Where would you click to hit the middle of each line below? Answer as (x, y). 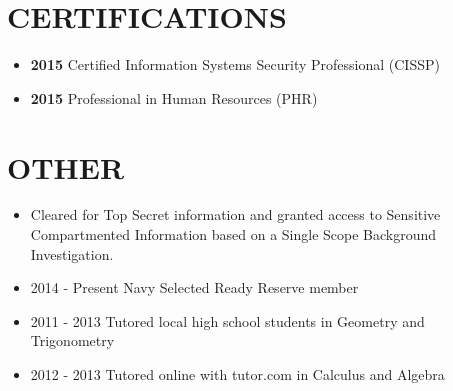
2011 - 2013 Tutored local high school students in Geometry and (227, 320)
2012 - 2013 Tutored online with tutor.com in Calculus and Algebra (237, 374)
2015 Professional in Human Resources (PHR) (174, 97)
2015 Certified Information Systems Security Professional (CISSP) (235, 64)
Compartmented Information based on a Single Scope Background (233, 234)
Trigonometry (72, 340)
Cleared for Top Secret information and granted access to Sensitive (235, 214)
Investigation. (72, 253)
